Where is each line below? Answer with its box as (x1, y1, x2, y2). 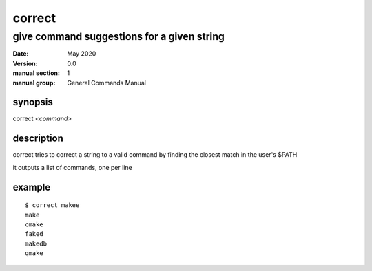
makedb (25, 239, 48, 248)
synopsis (12, 96, 53, 108)
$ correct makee (25, 202, 80, 209)
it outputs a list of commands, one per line (12, 163, 132, 171)
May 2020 (67, 50, 96, 58)
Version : (12, 59, 38, 67)
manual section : (12, 69, 60, 77)
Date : (12, 50, 29, 58)
